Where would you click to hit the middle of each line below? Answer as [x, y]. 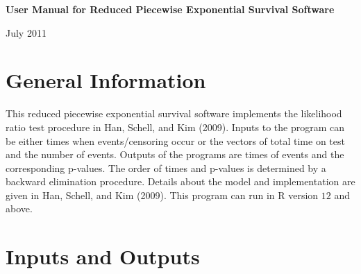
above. [19, 208]
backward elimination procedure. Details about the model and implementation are [180, 181]
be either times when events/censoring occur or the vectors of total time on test [175, 140]
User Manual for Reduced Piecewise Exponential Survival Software [170, 9]
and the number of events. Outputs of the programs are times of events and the [175, 154]
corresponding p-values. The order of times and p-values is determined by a [166, 168]
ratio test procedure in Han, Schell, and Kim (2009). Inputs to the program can [175, 127]
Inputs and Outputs [103, 256]
